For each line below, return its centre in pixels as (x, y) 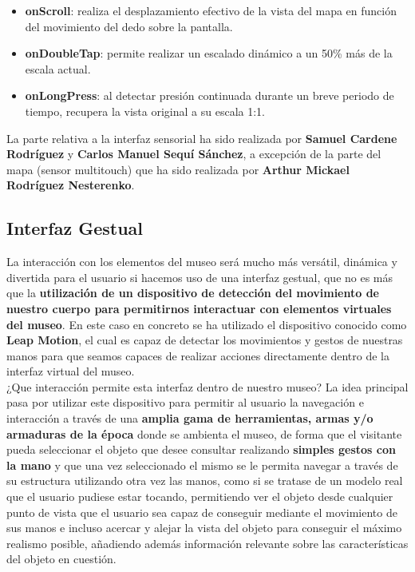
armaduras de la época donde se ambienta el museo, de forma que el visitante (204, 433)
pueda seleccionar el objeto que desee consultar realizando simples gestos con (201, 449)
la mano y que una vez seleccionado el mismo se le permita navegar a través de (202, 465)
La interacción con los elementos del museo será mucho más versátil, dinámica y (202, 262)
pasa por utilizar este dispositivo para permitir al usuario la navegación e (185, 402)
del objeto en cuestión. (61, 559)
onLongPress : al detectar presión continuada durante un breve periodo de (209, 95)
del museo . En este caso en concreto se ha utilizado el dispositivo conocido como (207, 324)
